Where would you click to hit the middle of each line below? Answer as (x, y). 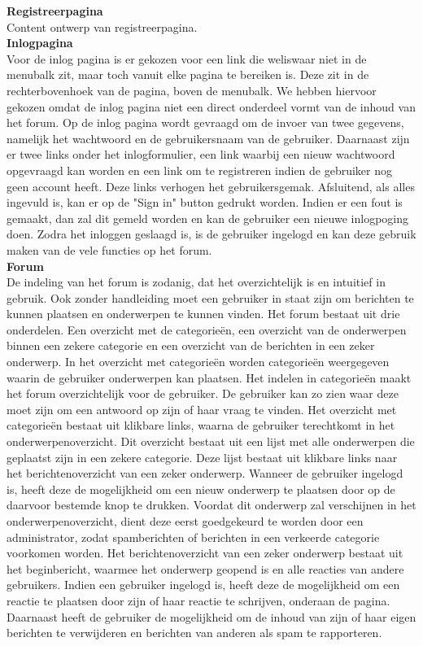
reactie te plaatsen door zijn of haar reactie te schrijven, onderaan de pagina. (198, 600)
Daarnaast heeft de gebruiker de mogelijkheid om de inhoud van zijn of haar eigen (211, 616)
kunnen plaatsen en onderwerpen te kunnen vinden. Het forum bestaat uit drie (203, 314)
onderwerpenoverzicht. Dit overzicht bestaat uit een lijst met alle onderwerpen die (211, 441)
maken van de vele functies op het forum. (109, 249)
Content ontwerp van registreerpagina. (102, 26)
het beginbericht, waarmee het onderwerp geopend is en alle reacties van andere (205, 568)
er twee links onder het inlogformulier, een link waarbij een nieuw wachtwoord (201, 154)
